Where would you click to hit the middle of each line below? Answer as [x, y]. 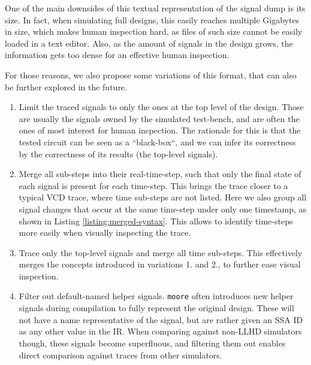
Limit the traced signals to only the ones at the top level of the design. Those [161, 107]
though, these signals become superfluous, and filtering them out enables [152, 343]
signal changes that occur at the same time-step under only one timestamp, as [163, 209]
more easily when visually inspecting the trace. [105, 232]
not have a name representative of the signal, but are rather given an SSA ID [161, 319]
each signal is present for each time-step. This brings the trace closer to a [153, 185]
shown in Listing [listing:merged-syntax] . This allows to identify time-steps [156, 220]
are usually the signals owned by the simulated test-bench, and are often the [159, 118]
